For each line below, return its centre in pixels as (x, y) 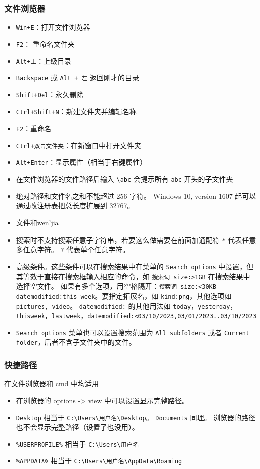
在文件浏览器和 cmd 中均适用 (51, 383)
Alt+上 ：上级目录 (44, 61)
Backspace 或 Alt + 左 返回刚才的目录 (78, 78)
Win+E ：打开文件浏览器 (53, 27)
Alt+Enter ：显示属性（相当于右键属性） (81, 162)
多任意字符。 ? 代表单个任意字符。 (73, 249)
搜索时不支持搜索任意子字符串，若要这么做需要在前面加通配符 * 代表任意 (136, 239)
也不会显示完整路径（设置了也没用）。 (77, 427)
